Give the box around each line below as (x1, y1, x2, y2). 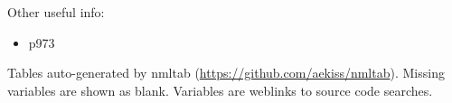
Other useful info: (7, 3, 105, 21)
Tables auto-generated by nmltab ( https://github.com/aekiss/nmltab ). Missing (7, 63, 445, 82)
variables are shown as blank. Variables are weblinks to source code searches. (7, 80, 433, 99)
